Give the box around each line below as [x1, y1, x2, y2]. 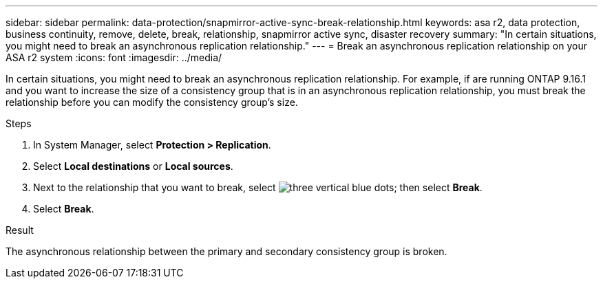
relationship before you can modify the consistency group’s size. [6, 96, 298, 108]
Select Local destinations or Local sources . [33, 160, 233, 172]
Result [6, 224, 34, 236]
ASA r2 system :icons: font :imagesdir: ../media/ [6, 52, 222, 63]
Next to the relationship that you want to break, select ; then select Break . [33, 182, 483, 193]
